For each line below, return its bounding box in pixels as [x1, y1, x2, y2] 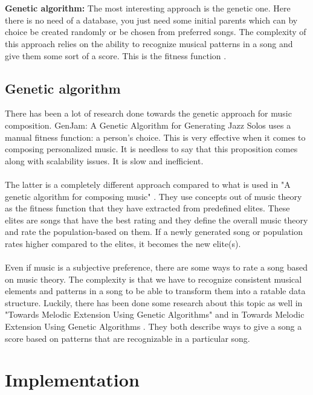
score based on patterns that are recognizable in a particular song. [5, 332, 250, 344]
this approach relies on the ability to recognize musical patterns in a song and [5, 37, 293, 50]
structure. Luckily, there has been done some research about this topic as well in [5, 296, 303, 309]
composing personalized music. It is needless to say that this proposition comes [5, 143, 298, 155]
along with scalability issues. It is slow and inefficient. [5, 154, 204, 167]
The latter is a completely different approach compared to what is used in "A [5, 178, 291, 190]
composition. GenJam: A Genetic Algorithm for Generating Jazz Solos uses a [5, 118, 291, 131]
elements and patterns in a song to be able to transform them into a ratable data [5, 284, 306, 297]
